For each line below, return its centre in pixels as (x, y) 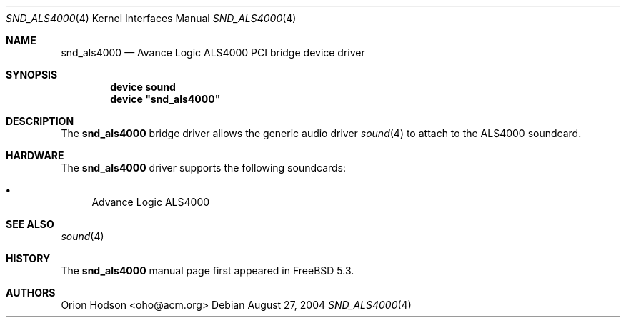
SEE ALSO (30, 224)
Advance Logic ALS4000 (151, 202)
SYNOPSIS (32, 75)
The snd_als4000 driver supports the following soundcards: (204, 168)
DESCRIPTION (40, 121)
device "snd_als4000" (165, 99)
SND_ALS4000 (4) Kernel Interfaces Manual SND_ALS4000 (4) (151, 18)
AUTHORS (31, 293)
